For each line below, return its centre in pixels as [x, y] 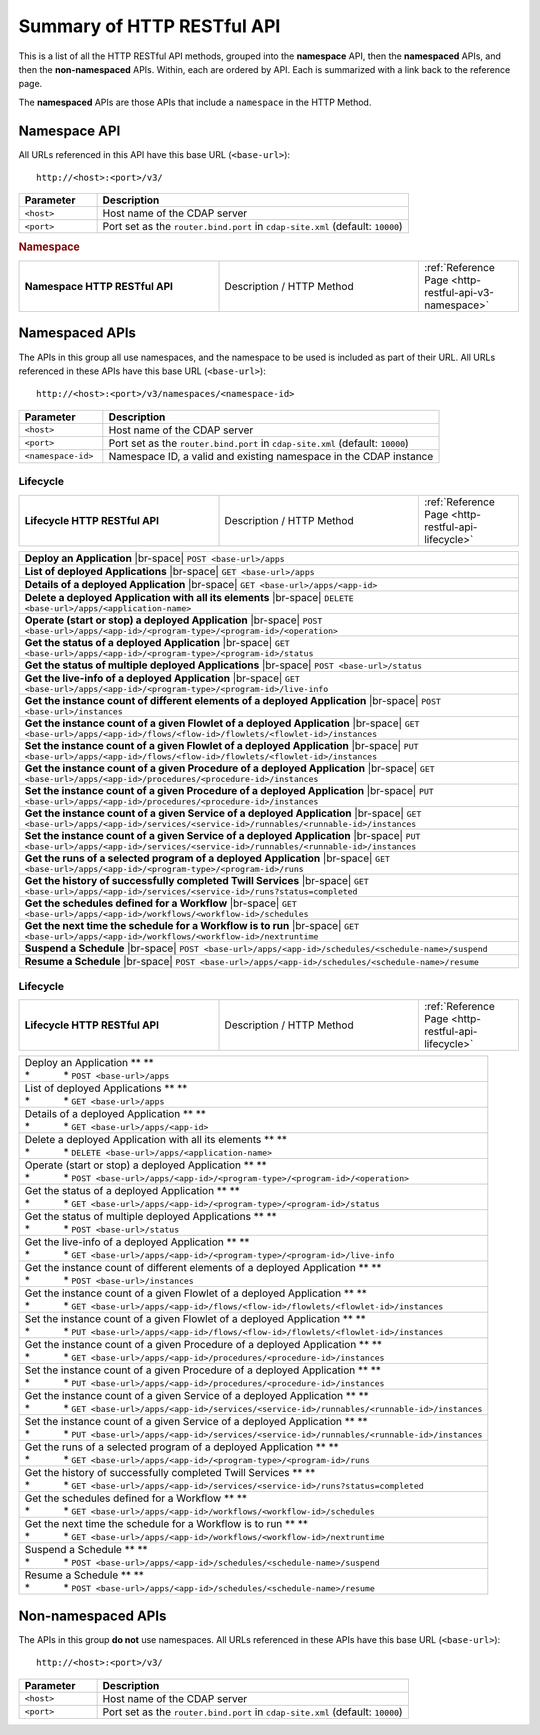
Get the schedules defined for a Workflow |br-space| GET [160, 903]
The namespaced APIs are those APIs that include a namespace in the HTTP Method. [195, 102]
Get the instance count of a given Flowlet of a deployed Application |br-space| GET [222, 723]
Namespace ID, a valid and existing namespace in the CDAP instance [271, 456]
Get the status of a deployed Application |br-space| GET [157, 642]
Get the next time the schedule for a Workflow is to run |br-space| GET [192, 925]
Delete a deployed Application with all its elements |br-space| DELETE [189, 597]
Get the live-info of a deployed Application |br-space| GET [162, 678]
